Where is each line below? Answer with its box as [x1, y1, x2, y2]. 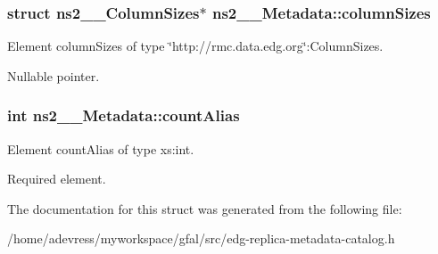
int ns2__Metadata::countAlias [7, 104, 240, 127]
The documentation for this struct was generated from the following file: [7, 199, 402, 217]
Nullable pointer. [7, 66, 100, 85]
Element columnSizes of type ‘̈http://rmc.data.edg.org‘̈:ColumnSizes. [7, 37, 384, 55]
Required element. [7, 169, 106, 188]
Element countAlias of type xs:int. [7, 139, 194, 158]
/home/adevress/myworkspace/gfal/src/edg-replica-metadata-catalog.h [7, 229, 395, 248]
